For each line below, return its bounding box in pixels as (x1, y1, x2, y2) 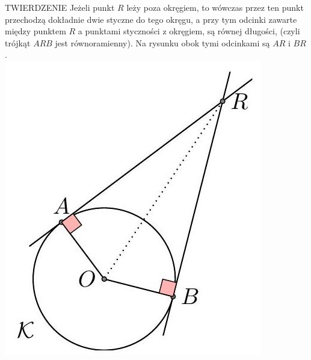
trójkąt (5, 36, 31, 49)
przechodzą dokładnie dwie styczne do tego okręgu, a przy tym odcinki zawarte (5, 13, 297, 25)
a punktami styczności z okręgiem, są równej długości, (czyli (78, 25, 300, 37)
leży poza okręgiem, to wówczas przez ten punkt (126, 1, 304, 13)
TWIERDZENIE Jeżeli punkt (5, 1, 115, 13)
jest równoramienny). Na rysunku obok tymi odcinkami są (55, 36, 270, 49)
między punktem (5, 25, 66, 37)
